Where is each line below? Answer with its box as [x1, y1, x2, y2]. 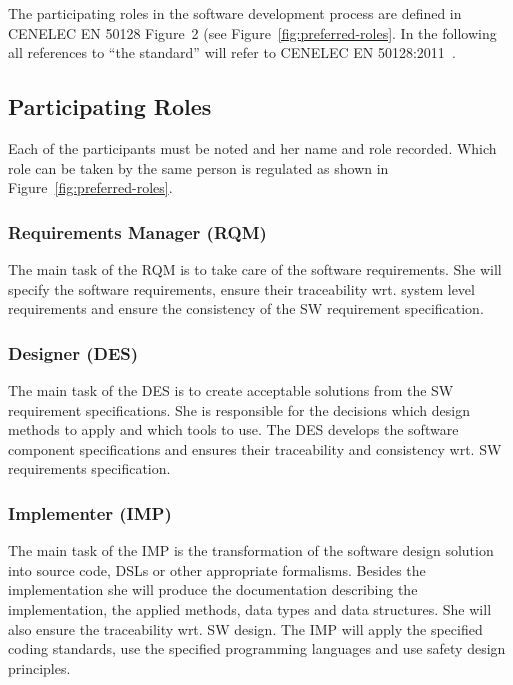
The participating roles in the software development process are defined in [8, 3, 462, 23]
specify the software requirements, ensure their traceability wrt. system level [8, 278, 475, 299]
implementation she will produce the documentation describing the [8, 579, 418, 600]
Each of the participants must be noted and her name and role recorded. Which [8, 137, 497, 158]
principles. [8, 657, 71, 678]
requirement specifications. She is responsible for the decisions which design [8, 399, 470, 420]
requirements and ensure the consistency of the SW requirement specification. [8, 298, 484, 319]
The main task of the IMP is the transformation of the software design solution [8, 540, 494, 561]
